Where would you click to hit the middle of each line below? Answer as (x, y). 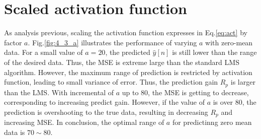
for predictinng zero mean (212, 122)
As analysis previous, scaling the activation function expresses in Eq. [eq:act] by (126, 32)
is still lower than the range (214, 52)
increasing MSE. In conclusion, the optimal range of (84, 122)
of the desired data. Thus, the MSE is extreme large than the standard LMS (122, 62)
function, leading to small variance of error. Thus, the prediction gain (111, 82)
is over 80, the (235, 102)
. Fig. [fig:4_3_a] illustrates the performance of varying (112, 42)
